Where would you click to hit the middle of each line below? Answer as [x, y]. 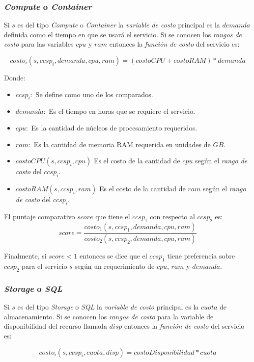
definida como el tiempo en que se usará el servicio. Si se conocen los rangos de [123, 34]
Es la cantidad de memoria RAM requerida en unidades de [122, 144]
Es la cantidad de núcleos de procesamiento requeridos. [114, 127]
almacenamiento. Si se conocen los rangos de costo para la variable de [109, 316]
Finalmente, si [25, 256]
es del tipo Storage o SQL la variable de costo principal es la [108, 307]
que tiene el [113, 216]
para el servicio [44, 266]
